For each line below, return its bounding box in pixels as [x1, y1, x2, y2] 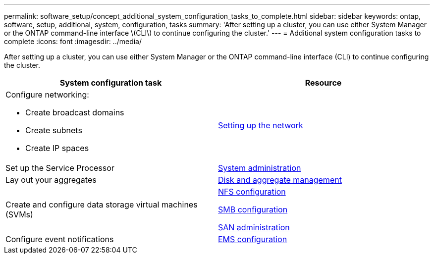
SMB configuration [218, 205, 288, 214]
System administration [218, 163, 301, 173]
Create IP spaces [25, 143, 89, 153]
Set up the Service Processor [5, 163, 114, 173]
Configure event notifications [5, 234, 114, 244]
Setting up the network [218, 120, 303, 130]
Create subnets [25, 125, 82, 135]
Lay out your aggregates [5, 175, 97, 185]
